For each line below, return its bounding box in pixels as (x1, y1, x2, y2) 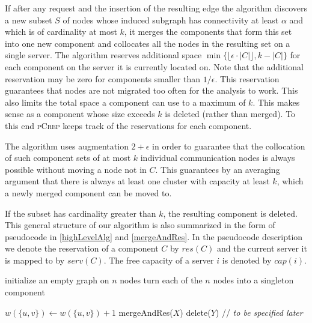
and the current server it (217, 242, 307, 255)
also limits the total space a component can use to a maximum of (5, 95, 246, 108)
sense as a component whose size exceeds (5, 107, 155, 120)
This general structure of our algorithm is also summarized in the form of (5, 219, 275, 231)
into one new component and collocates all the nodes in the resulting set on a (5, 37, 290, 49)
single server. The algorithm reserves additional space (5, 49, 202, 61)
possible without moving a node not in (5, 163, 147, 175)
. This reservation (215, 72, 280, 85)
